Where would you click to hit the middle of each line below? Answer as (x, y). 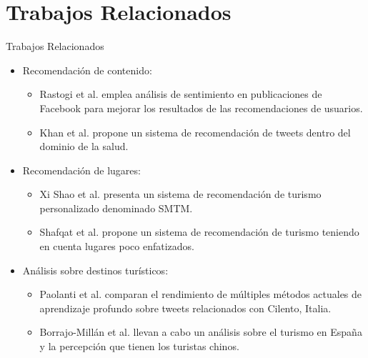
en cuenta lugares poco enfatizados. (117, 246)
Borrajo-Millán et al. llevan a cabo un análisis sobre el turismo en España (201, 332)
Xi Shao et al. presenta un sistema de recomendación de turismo (180, 194)
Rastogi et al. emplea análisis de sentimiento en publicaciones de (181, 94)
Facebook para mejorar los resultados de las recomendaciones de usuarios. (201, 108)
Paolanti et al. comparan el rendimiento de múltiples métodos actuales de (201, 294)
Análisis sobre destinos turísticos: (95, 270)
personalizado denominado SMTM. (116, 208)
